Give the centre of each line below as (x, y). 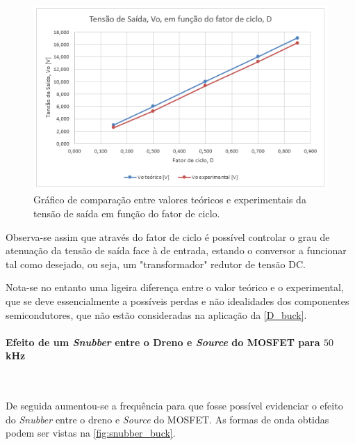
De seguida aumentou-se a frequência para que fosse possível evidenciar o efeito (174, 406)
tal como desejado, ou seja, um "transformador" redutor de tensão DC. (156, 264)
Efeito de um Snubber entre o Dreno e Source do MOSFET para (163, 342)
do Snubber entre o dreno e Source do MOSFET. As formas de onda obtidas (167, 419)
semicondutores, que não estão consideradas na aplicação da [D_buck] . (156, 314)
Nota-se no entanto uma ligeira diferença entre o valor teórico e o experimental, (175, 287)
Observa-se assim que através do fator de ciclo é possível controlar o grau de (168, 236)
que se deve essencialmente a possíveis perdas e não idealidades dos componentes (177, 300)
